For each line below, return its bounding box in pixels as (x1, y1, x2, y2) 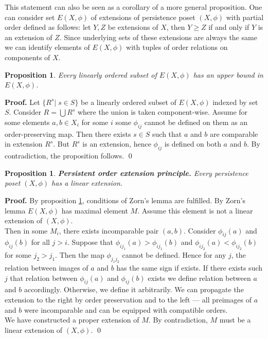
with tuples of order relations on (126, 42, 228, 52)
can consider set (5, 11, 55, 22)
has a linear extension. (51, 177, 123, 188)
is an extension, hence (82, 138, 151, 149)
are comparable (209, 128, 258, 139)
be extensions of (108, 22, 158, 32)
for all (31, 237, 50, 247)
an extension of (5, 31, 52, 42)
